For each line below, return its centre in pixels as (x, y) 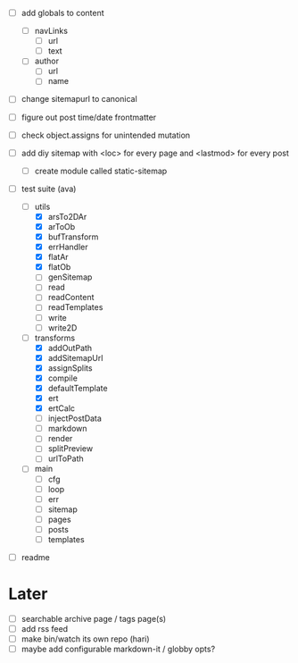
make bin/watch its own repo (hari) (85, 639)
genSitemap (70, 277)
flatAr (58, 257)
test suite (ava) (49, 189)
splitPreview (70, 449)
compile (62, 378)
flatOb (59, 267)
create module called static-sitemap (101, 171)
